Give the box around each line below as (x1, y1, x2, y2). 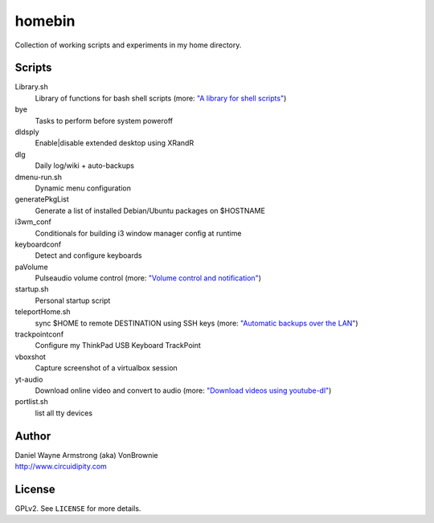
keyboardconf (14, 239, 62, 249)
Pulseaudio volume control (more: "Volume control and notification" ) (35, 273, 261, 283)
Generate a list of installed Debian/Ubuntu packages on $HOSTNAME (35, 206, 265, 215)
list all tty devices (35, 408, 92, 418)
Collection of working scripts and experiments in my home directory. (14, 40, 242, 50)
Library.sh (14, 82, 48, 92)
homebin (14, 12, 76, 30)
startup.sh (14, 284, 49, 294)
